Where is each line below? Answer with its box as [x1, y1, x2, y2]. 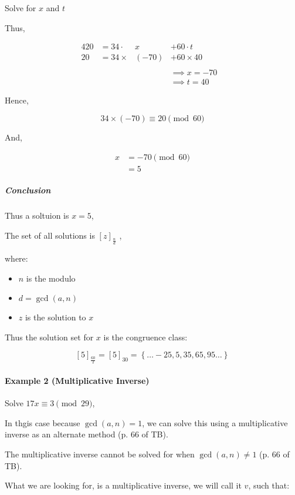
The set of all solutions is [5, 229, 95, 241]
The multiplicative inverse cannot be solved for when [5, 448, 195, 460]
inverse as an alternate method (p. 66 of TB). [5, 428, 168, 440]
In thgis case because [5, 416, 80, 429]
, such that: [248, 479, 290, 491]
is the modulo [26, 272, 76, 284]
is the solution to [25, 311, 86, 323]
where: [5, 252, 28, 264]
